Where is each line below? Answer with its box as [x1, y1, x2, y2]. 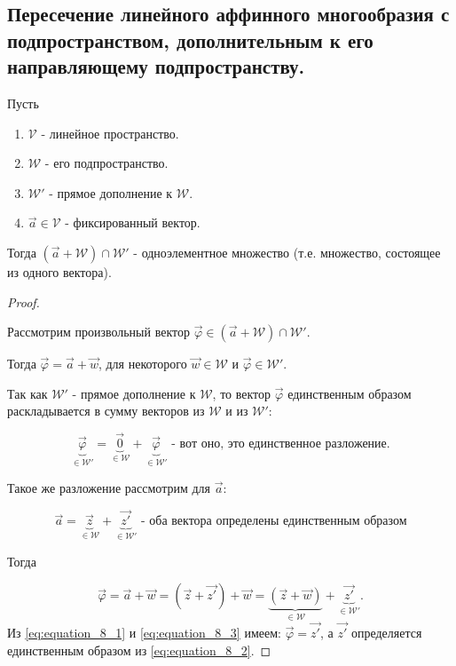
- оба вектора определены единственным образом [141, 515, 407, 528]
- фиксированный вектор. [65, 213, 200, 232]
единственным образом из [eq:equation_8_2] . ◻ [7, 640, 271, 659]
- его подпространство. [44, 154, 169, 172]
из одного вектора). [7, 262, 112, 281]
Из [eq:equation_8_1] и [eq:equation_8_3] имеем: [7, 623, 281, 642]
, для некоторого [98, 354, 187, 373]
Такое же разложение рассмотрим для [7, 478, 211, 496]
